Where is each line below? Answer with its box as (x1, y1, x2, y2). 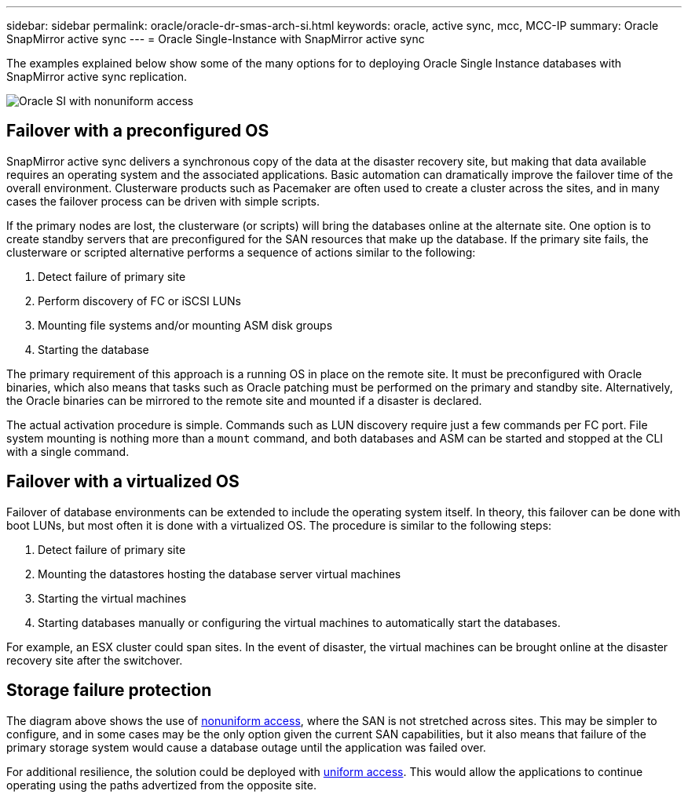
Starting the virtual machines (38, 591, 187, 605)
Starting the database (38, 342, 149, 356)
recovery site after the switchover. (6, 653, 183, 667)
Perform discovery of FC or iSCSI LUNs (38, 293, 241, 308)
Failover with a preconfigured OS (6, 121, 269, 141)
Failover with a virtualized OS (6, 472, 240, 492)
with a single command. (6, 444, 130, 458)
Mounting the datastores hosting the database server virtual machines (38, 567, 401, 581)
